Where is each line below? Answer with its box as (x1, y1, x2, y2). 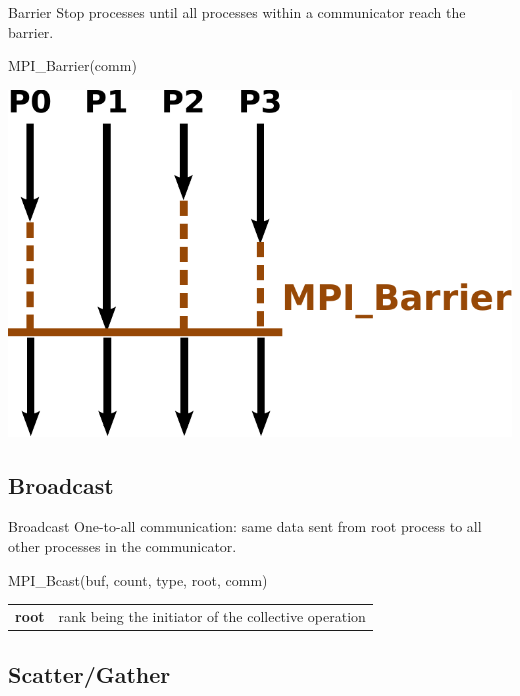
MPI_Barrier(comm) (8, 55, 137, 76)
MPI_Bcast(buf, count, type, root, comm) (8, 569, 268, 590)
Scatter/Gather (8, 659, 171, 690)
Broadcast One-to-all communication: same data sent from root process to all (8, 516, 482, 537)
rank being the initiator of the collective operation (58, 605, 366, 626)
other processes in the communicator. (8, 535, 237, 556)
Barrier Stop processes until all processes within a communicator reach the (8, 2, 466, 22)
